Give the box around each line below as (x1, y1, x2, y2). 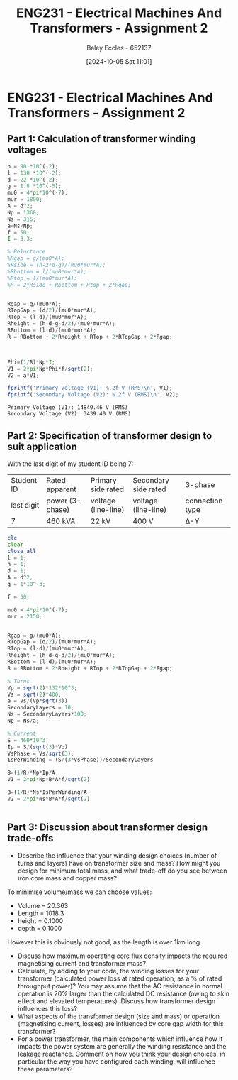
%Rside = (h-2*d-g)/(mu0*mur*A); (7, 261, 106, 268)
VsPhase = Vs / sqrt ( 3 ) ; (7, 750, 74, 757)
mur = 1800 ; (7, 196, 42, 203)
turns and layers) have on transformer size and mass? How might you (17, 858, 221, 867)
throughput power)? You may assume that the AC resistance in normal (17, 981, 223, 990)
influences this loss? (17, 1004, 78, 1013)
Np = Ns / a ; (7, 717, 40, 725)
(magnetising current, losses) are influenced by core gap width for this (17, 1019, 225, 1027)
